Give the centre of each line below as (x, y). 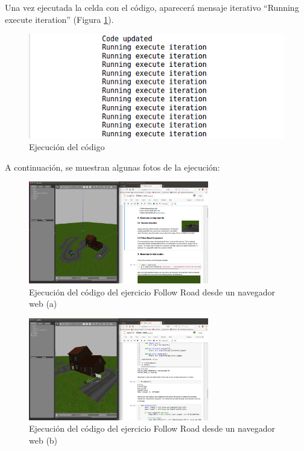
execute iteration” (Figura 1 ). (59, 19)
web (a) (43, 304)
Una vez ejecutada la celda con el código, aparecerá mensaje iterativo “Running (152, 7)
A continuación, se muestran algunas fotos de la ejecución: (112, 167)
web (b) (43, 440)
